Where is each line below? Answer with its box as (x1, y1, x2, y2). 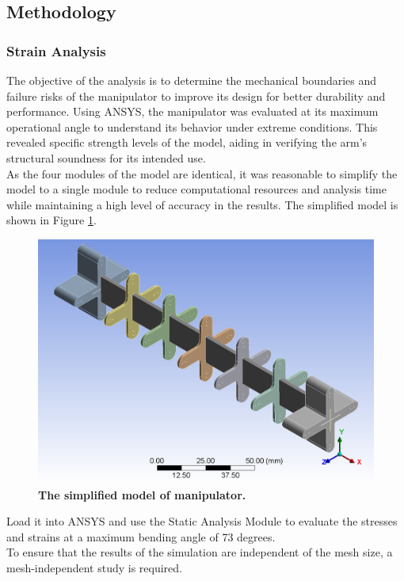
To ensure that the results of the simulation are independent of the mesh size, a (6, 544, 393, 560)
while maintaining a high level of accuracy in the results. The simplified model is (6, 196, 398, 212)
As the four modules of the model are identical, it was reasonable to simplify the (6, 165, 398, 182)
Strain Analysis (6, 40, 106, 60)
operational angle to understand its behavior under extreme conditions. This (6, 118, 378, 135)
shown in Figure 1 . (6, 212, 97, 228)
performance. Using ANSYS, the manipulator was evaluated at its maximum (6, 103, 379, 120)
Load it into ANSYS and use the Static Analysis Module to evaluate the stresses (6, 513, 398, 529)
